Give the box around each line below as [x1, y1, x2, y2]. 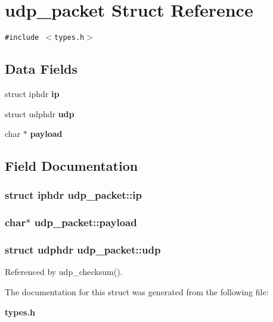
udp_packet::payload [34, 215, 137, 230]
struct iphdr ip [5, 87, 60, 99]
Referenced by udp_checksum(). [5, 265, 123, 278]
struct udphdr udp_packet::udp [5, 242, 161, 257]
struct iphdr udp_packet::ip [5, 187, 142, 202]
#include [5, 33, 39, 42]
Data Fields [5, 60, 78, 78]
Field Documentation [5, 157, 138, 175]
